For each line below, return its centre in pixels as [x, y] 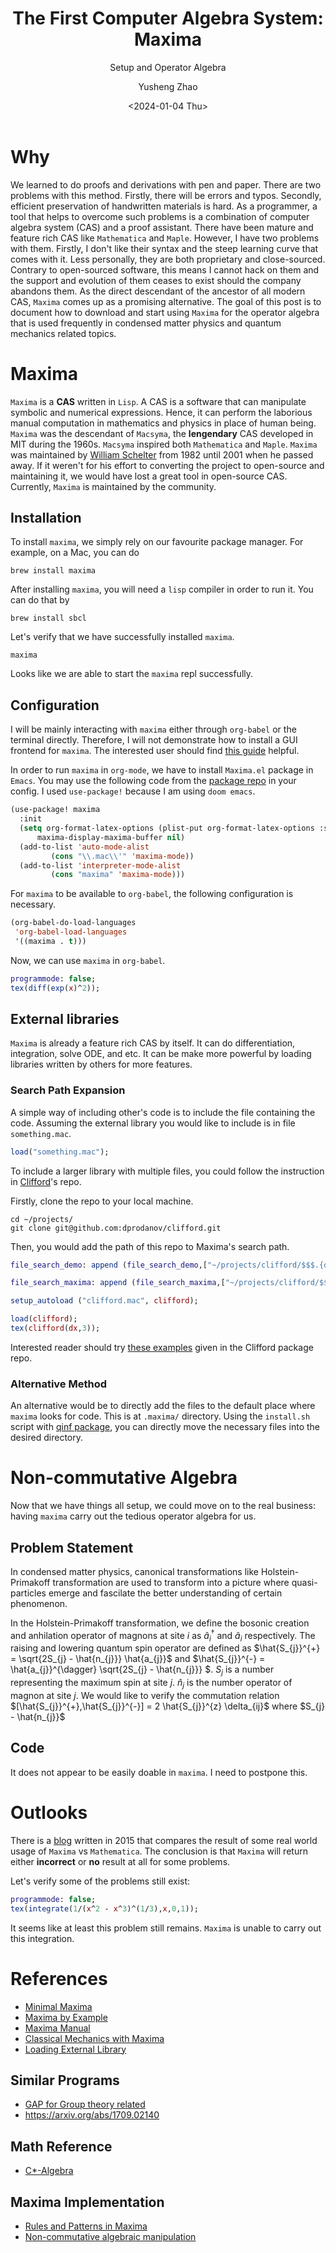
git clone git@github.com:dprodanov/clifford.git [116, 1228]
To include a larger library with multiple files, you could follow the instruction [167, 1171]
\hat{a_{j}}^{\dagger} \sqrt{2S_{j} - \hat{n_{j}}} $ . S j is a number [142, 1670]
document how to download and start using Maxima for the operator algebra [165, 312]
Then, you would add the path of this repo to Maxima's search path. [150, 1246]
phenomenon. [39, 1604]
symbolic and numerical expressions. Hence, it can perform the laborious [161, 412]
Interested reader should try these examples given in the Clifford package [162, 1347]
